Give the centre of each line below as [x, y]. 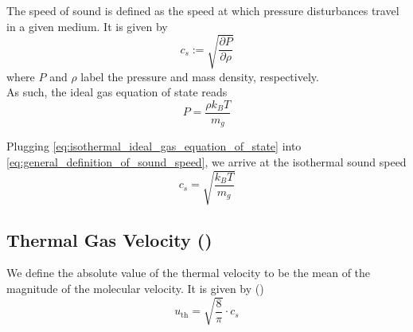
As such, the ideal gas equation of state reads [117, 92]
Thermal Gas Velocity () [109, 239]
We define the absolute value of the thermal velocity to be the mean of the [189, 273]
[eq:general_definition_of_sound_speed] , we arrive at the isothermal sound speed [206, 162]
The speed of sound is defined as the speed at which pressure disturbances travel [203, 10]
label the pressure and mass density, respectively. [200, 76]
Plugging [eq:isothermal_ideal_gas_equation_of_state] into [154, 146]
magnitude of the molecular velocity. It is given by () [135, 288]
